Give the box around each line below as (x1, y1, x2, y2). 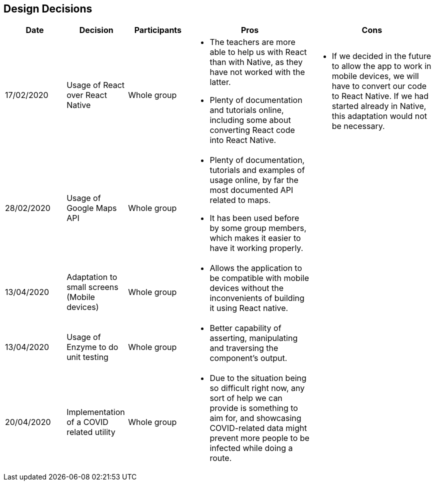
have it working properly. (209, 243, 303, 253)
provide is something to (209, 403, 298, 413)
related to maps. (209, 195, 271, 205)
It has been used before (209, 213, 299, 223)
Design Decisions (3, 2, 92, 15)
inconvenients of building (209, 293, 304, 303)
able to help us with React (209, 47, 307, 57)
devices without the (209, 283, 283, 293)
